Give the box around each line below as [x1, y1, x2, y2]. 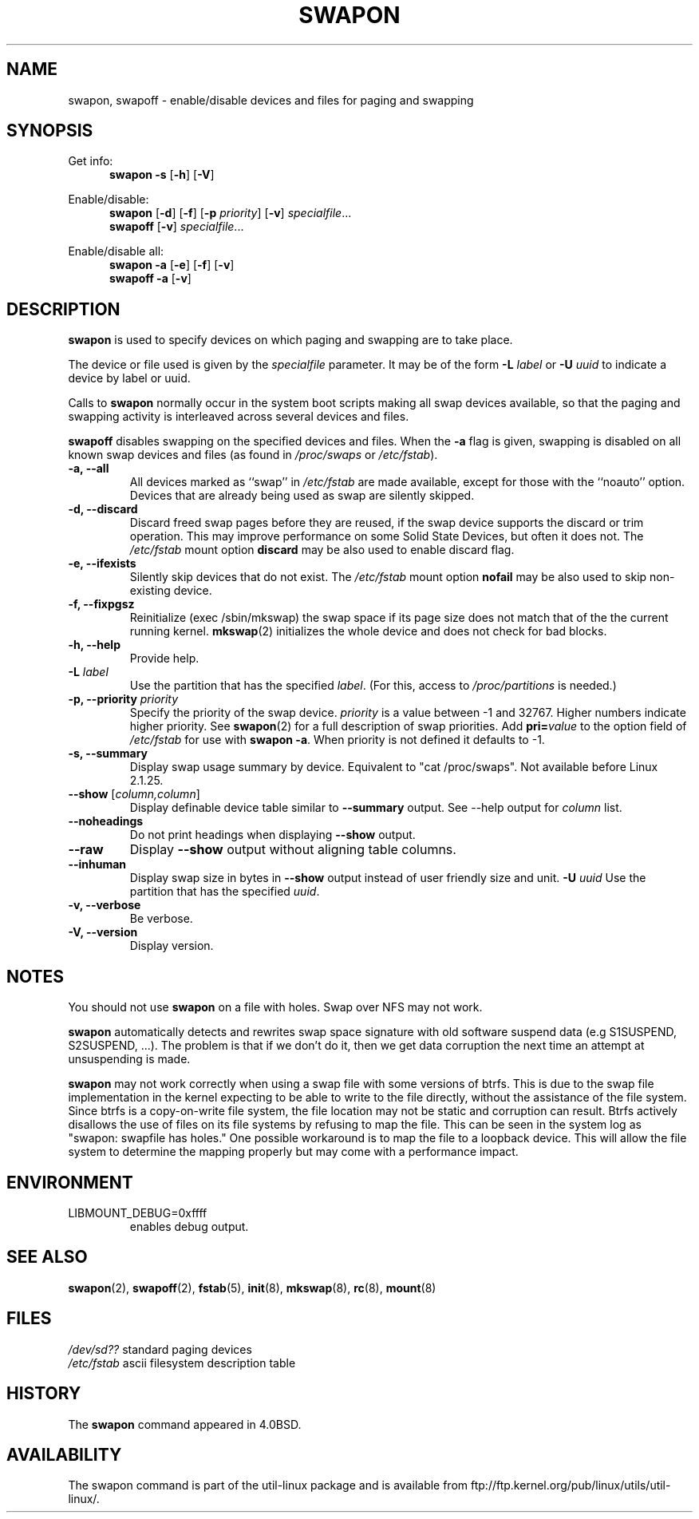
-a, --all [68, 461, 109, 476]
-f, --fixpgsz [68, 597, 135, 611]
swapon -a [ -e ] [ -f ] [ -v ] [109, 258, 235, 272]
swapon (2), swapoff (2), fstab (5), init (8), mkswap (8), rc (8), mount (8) [68, 1280, 436, 1295]
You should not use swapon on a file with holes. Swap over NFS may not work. [68, 1000, 483, 1015]
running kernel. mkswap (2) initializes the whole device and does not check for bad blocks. [129, 624, 607, 639]
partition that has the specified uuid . [129, 884, 320, 899]
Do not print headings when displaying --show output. [129, 828, 416, 842]
